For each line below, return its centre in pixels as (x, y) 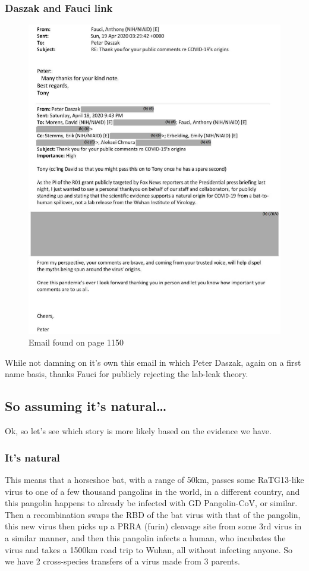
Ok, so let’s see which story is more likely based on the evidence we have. (138, 431)
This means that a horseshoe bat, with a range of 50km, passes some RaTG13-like (154, 480)
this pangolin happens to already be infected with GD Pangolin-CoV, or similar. (151, 503)
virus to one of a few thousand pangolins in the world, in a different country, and (152, 491)
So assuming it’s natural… (86, 406)
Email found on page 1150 (76, 342)
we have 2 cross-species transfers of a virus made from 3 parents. (122, 561)
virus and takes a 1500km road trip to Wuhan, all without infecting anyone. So (149, 549)
